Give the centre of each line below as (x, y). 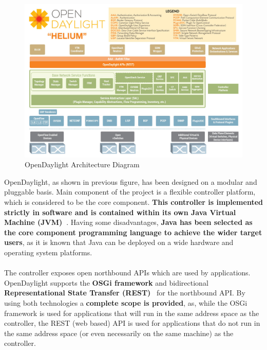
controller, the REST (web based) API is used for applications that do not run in (132, 323)
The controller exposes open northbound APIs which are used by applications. (127, 273)
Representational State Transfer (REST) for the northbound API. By (125, 293)
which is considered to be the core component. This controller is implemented (133, 202)
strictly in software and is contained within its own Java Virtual (120, 212)
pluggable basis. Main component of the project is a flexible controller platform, (130, 192)
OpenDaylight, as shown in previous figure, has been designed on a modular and (131, 181)
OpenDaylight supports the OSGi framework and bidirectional (106, 282)
